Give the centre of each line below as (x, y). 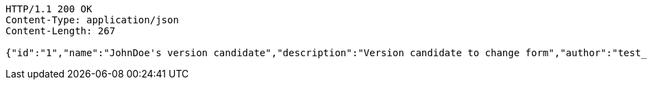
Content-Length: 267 (61, 31)
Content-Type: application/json (92, 20)
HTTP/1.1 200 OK (49, 9)
